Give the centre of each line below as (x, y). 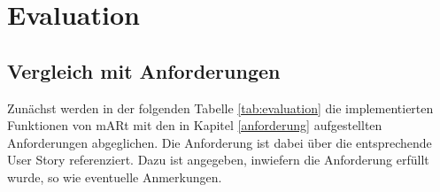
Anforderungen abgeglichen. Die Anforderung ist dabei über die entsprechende (220, 142)
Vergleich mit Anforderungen (144, 70)
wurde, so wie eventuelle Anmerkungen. (115, 177)
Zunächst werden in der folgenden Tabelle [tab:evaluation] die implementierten (220, 108)
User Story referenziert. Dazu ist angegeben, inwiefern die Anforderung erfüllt (218, 160)
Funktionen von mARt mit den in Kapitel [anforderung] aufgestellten (195, 125)
